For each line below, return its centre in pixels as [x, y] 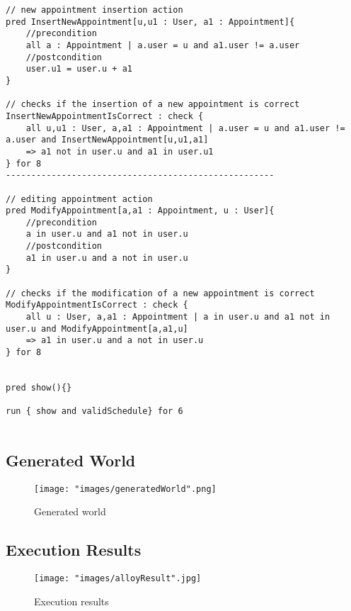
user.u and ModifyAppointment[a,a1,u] [97, 329]
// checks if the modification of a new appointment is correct [160, 293]
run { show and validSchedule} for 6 [94, 411]
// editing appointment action [79, 199]
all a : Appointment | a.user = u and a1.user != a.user [163, 45]
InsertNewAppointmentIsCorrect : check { [105, 116]
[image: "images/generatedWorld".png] [125, 489]
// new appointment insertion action [94, 10]
